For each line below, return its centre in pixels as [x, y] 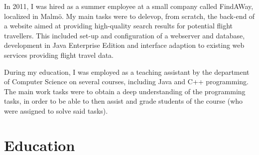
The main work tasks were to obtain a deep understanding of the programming [125, 91]
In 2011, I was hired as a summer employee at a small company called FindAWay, [129, 6]
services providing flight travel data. [59, 55]
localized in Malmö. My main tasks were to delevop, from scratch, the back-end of [129, 16]
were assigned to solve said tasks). [56, 110]
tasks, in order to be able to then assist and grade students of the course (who [124, 101]
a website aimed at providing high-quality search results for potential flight [118, 26]
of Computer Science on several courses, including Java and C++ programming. [127, 81]
